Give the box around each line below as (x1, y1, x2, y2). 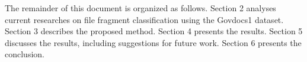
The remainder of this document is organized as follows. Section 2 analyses (5, 2, 276, 14)
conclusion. (5, 48, 44, 60)
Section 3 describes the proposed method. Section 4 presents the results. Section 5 (5, 25, 303, 37)
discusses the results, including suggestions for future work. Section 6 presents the (5, 36, 302, 48)
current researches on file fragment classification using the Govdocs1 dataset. (5, 13, 284, 25)
